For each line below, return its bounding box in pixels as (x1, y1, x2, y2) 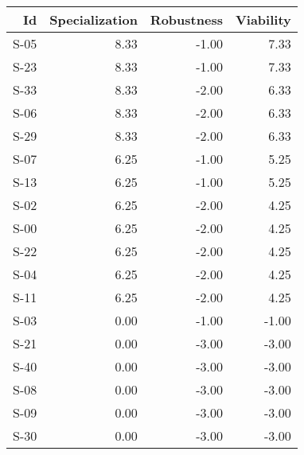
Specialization (49, 10, 138, 29)
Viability (235, 10, 291, 29)
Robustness (150, 10, 223, 29)
